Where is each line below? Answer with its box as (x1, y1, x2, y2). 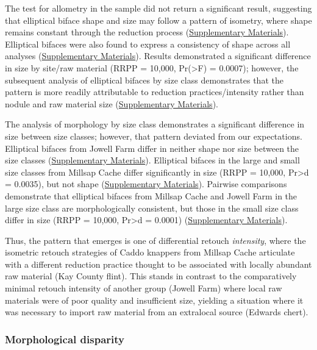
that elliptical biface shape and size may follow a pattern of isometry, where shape (5, 13, 312, 26)
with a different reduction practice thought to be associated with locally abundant (5, 257, 312, 270)
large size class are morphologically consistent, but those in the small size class (5, 201, 299, 214)
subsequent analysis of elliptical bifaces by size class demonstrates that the (5, 73, 283, 86)
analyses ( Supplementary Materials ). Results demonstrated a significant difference (5, 49, 311, 62)
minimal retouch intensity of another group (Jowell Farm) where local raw (5, 282, 282, 295)
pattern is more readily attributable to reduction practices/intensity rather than (5, 85, 304, 98)
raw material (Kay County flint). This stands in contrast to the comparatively (5, 270, 297, 282)
